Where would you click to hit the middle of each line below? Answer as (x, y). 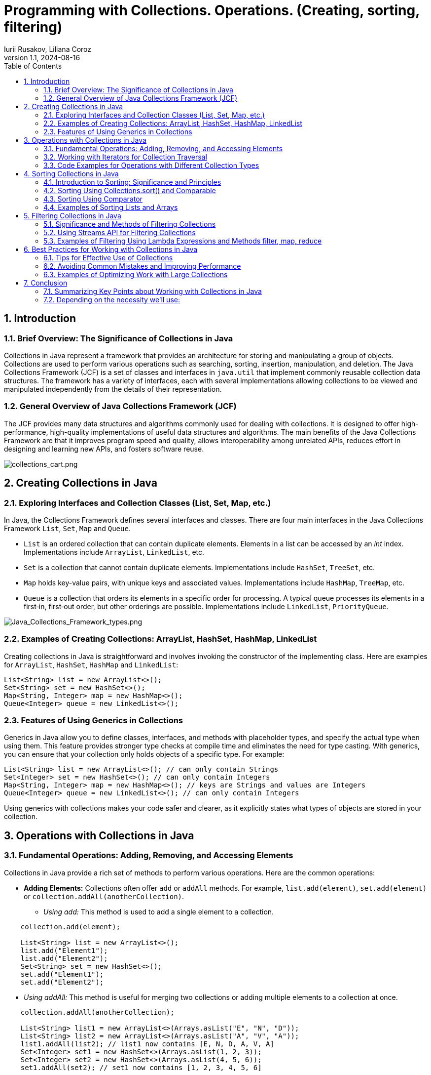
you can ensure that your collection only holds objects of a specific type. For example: (144, 754)
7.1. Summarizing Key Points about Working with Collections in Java (153, 291)
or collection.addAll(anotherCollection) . (104, 896)
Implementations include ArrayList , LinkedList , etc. (114, 552)
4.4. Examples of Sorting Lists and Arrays (111, 207)
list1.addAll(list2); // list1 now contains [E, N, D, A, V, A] (147, 1044)
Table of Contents (33, 66)
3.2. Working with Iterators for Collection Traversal (125, 157)
